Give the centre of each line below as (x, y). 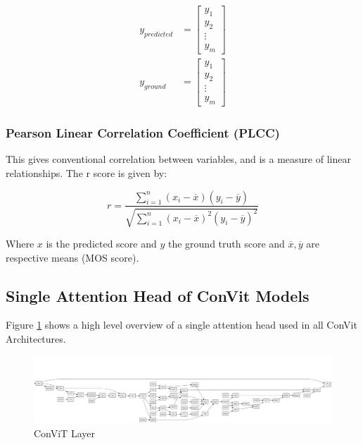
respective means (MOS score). (72, 257)
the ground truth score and (226, 243)
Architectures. (36, 338)
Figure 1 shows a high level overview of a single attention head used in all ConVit (181, 325)
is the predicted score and (101, 243)
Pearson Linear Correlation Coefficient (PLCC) (143, 133)
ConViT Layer (64, 433)
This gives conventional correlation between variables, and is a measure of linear (178, 159)
